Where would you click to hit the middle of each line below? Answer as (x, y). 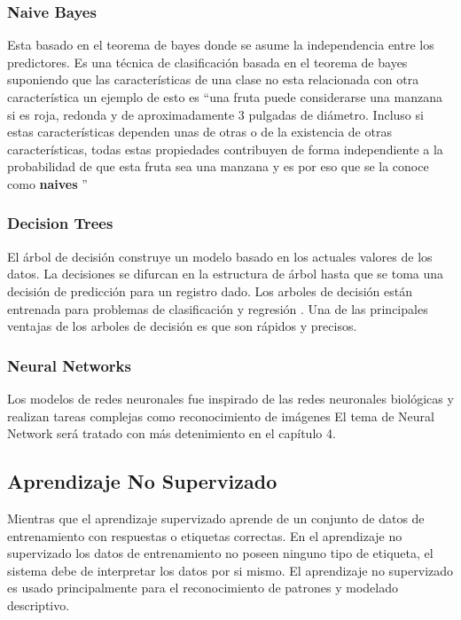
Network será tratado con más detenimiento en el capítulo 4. (172, 433)
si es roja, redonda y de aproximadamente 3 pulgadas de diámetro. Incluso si (215, 114)
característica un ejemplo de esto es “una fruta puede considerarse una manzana (225, 97)
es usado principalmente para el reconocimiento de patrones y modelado (203, 588)
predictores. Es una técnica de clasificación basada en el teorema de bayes (207, 62)
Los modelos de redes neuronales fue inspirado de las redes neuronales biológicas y (230, 398)
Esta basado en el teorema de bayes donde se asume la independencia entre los (221, 45)
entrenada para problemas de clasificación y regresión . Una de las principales (218, 308)
